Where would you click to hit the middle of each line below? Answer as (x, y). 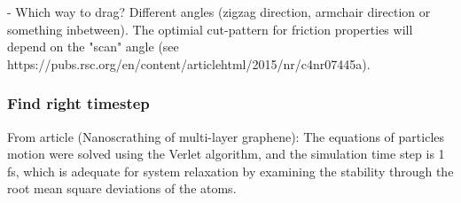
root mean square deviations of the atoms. (122, 188)
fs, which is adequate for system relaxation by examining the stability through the (230, 171)
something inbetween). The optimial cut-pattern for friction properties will (210, 29)
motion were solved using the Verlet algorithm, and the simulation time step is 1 (226, 154)
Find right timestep (78, 103)
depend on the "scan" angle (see (93, 47)
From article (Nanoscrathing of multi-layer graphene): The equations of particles (226, 136)
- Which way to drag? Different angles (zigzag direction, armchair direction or (219, 12)
